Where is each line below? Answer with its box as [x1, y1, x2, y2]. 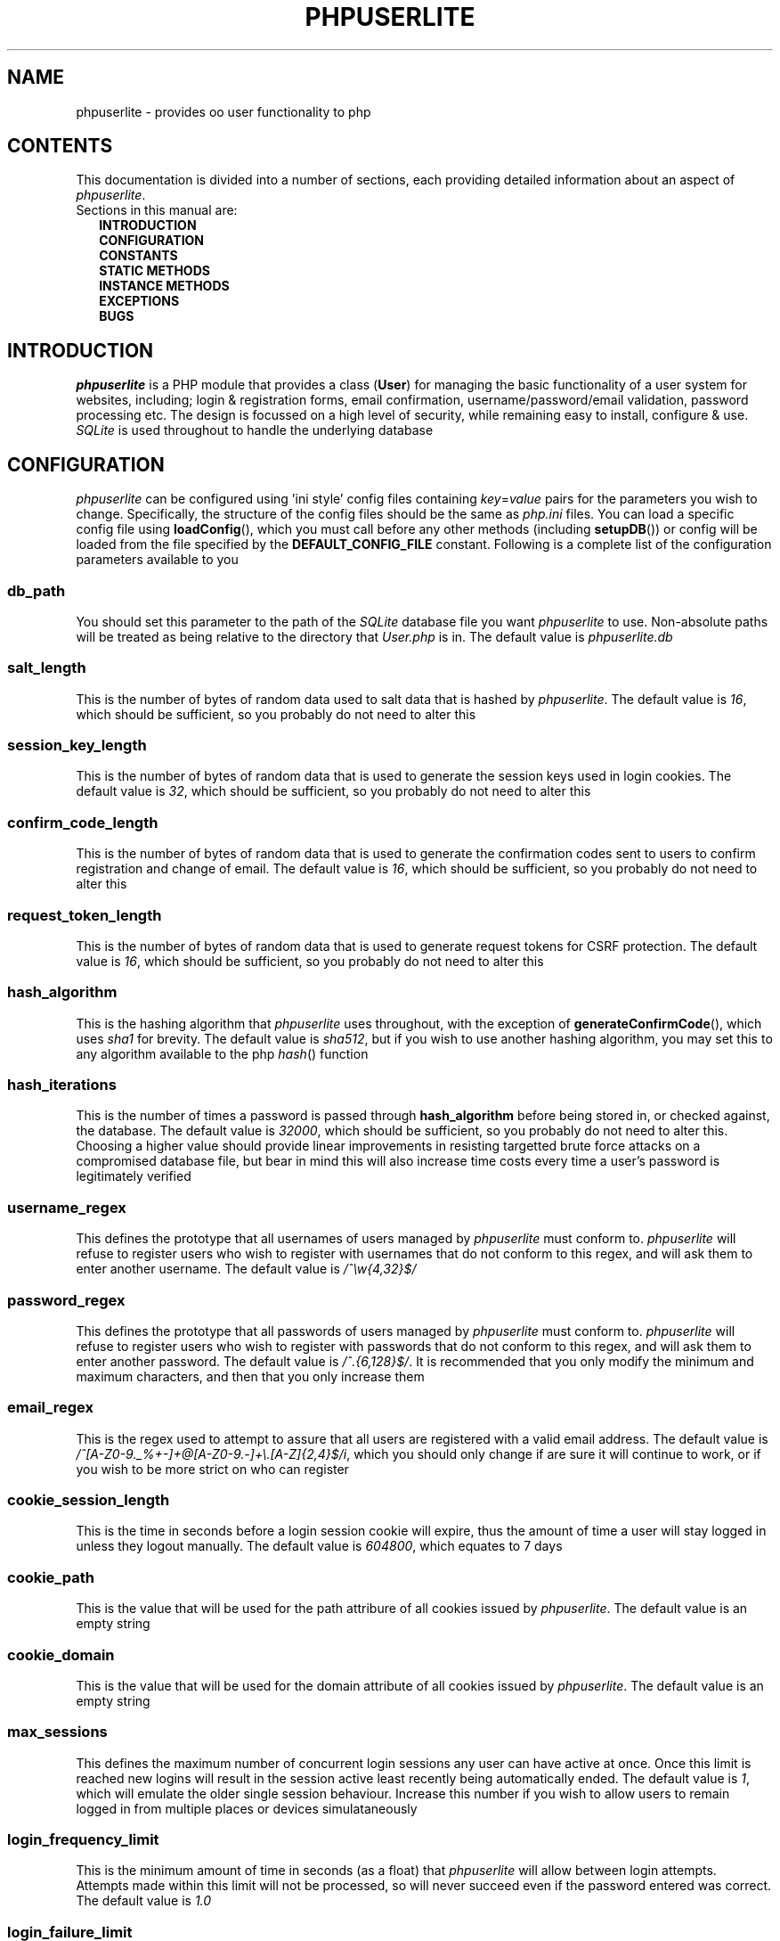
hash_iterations [7, 1076, 117, 1093]
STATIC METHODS [99, 263, 210, 279]
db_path [7, 581, 66, 600]
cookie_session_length [7, 1491, 170, 1509]
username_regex [7, 1198, 126, 1216]
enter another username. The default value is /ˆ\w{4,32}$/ [76, 1261, 417, 1277]
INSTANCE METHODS [99, 278, 230, 294]
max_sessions [7, 1723, 108, 1741]
